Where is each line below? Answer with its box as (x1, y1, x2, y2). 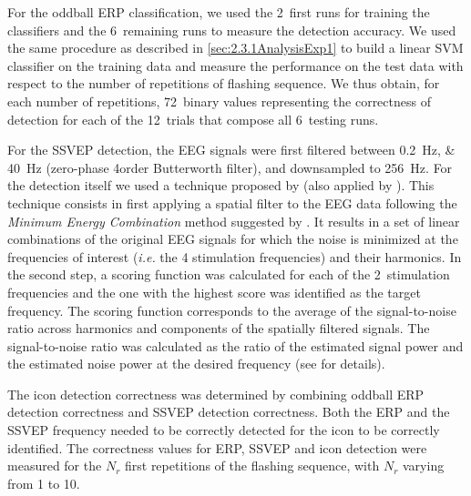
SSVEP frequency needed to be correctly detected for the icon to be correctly (7, 420, 440, 440)
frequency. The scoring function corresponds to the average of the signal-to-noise (7, 300, 456, 319)
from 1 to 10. (7, 473, 80, 492)
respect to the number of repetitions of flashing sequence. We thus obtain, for (7, 74, 440, 93)
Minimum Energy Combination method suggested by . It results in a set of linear (7, 211, 460, 230)
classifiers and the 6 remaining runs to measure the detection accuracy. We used (7, 20, 456, 39)
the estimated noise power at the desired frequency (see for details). (7, 354, 385, 373)
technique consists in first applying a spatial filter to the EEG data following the (7, 193, 457, 212)
